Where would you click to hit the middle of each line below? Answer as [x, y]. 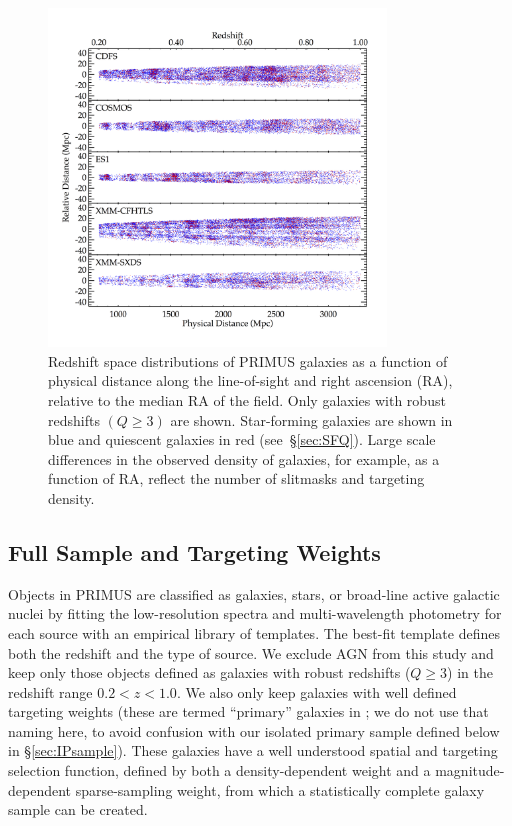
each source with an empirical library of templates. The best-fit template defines [254, 632]
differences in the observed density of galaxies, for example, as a [244, 458]
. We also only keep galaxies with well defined [316, 691]
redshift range [50, 691]
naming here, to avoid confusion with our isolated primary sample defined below [254, 730]
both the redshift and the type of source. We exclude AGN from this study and [251, 652]
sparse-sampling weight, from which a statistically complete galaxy [280, 789]
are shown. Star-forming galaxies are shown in [311, 419]
